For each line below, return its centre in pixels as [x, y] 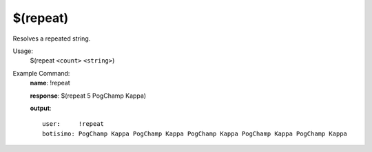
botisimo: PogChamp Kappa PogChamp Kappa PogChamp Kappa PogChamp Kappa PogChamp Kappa [195, 133]
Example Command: [41, 73]
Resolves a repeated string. [52, 39]
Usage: [23, 51]
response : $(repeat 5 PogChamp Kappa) [88, 96]
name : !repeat [50, 83]
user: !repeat [73, 124]
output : [41, 108]
